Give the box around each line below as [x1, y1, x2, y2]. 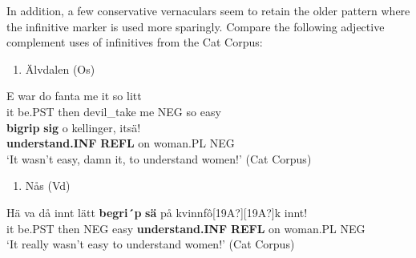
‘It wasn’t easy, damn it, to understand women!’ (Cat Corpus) [6, 150, 312, 167]
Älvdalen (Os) [25, 60, 95, 77]
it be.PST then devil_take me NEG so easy [6, 103, 221, 119]
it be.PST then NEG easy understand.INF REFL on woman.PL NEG [6, 220, 366, 236]
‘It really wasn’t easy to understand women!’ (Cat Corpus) [6, 236, 295, 252]
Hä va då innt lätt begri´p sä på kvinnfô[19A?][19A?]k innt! [6, 204, 308, 220]
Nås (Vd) [25, 177, 71, 194]
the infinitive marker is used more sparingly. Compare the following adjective [6, 18, 385, 34]
